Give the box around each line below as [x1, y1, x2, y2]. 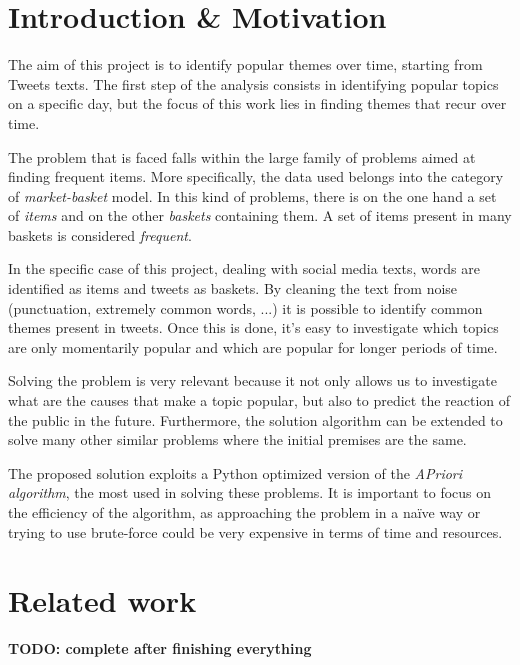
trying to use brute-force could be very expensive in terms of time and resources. [8, 521, 503, 542]
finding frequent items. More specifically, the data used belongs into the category [8, 166, 504, 187]
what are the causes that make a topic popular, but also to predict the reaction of [8, 390, 511, 411]
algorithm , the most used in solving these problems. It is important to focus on [8, 482, 492, 503]
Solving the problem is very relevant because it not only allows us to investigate [8, 370, 497, 391]
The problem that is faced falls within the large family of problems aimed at [8, 146, 476, 167]
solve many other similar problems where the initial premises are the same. [8, 429, 467, 450]
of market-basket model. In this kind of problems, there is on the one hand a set [8, 185, 497, 206]
